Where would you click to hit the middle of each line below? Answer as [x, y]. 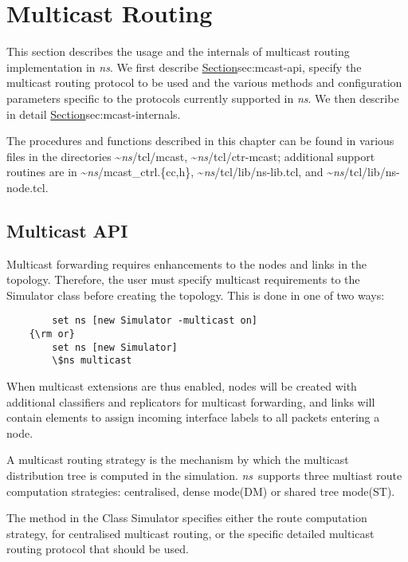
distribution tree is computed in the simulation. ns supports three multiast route [204, 476]
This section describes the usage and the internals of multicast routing [178, 51]
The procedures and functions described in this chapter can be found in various [200, 141]
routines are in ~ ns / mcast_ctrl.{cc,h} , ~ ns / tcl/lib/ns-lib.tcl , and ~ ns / [178, 172]
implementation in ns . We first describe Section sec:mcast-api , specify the [184, 67]
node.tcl [26, 187]
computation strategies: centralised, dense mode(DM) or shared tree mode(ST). [201, 491]
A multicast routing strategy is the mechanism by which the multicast [178, 460]
